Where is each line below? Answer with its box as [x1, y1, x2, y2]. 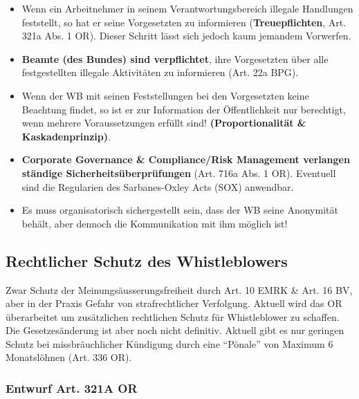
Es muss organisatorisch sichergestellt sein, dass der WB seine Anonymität [21, 203, 338, 217]
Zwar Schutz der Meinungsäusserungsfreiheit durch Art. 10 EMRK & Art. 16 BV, [6, 282, 353, 297]
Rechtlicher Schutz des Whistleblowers [6, 250, 288, 271]
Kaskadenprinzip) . [21, 129, 111, 143]
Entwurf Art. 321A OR [6, 380, 138, 396]
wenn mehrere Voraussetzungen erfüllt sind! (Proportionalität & [21, 115, 306, 130]
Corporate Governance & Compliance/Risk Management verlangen [21, 152, 350, 167]
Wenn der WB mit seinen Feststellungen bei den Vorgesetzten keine [21, 88, 309, 102]
